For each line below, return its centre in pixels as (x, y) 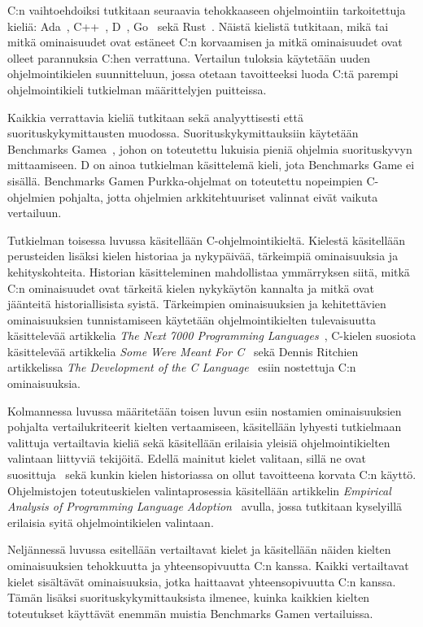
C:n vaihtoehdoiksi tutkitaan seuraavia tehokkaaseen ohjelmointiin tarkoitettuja (207, 10)
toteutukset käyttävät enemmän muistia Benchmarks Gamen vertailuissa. (190, 613)
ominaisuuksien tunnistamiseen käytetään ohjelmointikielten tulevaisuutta (192, 319)
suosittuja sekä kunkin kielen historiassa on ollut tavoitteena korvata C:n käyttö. (212, 475)
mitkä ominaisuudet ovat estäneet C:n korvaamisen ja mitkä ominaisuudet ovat (205, 42)
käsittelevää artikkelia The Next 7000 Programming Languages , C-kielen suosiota (212, 335)
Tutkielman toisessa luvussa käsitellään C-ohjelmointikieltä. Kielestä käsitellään (207, 239)
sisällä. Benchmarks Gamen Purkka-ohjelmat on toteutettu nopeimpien (185, 180)
